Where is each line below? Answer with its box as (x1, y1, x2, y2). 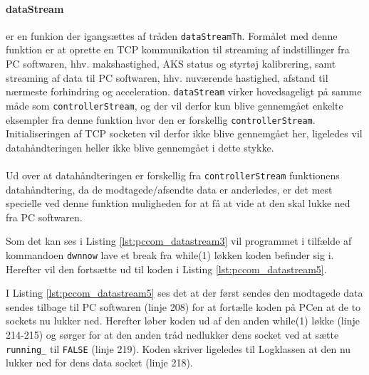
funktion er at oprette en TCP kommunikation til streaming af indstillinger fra (6, 42, 350, 57)
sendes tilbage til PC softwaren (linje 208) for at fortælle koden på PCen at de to (6, 299, 361, 314)
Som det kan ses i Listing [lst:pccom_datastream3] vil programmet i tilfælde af (6, 233, 352, 248)
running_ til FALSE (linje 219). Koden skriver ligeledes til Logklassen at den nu (6, 341, 351, 356)
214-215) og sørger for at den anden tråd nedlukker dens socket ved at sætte (6, 327, 339, 342)
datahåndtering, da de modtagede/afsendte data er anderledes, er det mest (6, 181, 333, 196)
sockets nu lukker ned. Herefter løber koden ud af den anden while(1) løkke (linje (6, 313, 360, 328)
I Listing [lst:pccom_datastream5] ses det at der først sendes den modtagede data (6, 285, 363, 300)
